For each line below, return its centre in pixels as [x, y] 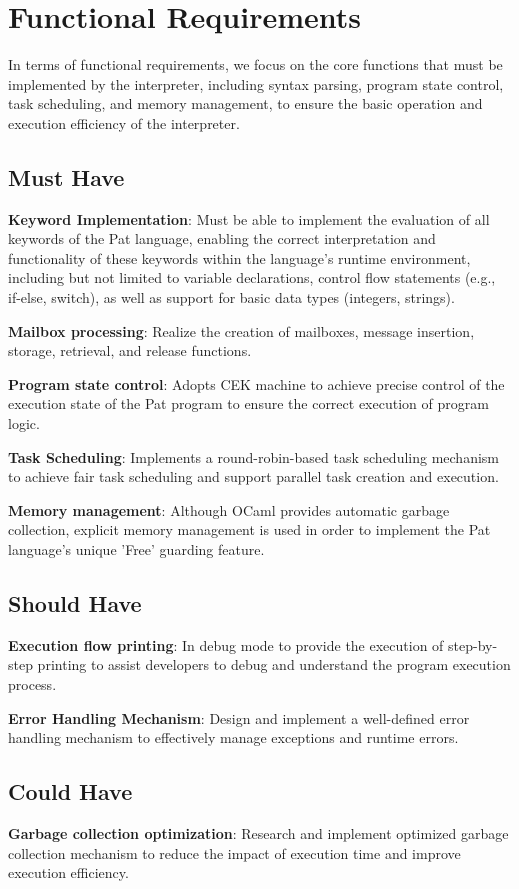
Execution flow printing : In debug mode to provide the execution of [226, 644]
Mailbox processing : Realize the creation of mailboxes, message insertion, [241, 330]
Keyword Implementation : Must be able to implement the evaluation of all [249, 218]
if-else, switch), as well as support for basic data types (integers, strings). [231, 297]
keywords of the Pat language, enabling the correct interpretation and [222, 238]
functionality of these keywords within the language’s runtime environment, [239, 257]
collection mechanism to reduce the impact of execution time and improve [234, 852]
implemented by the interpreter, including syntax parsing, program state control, [256, 83]
